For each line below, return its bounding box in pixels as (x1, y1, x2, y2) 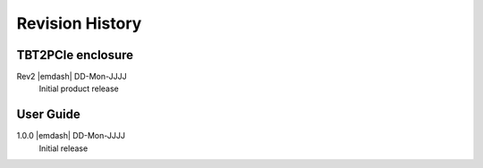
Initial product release (38, 83, 120, 94)
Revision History (16, 13, 142, 33)
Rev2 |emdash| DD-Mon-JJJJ (16, 71, 127, 82)
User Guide (16, 107, 80, 122)
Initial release (38, 143, 89, 154)
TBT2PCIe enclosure (16, 47, 134, 63)
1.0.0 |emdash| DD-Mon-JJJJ (16, 130, 125, 141)
